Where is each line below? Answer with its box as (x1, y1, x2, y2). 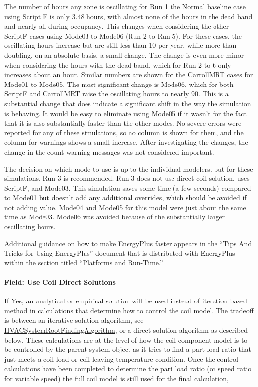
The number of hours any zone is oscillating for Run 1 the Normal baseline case (4, 1, 246, 11)
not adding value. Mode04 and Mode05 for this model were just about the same (4, 202, 246, 212)
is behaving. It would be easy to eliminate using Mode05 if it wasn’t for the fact (4, 108, 247, 118)
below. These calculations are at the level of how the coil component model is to (4, 334, 248, 344)
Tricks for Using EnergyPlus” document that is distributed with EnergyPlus (4, 248, 235, 258)
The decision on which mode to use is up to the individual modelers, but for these (4, 163, 253, 173)
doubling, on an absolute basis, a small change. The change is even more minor (4, 49, 244, 60)
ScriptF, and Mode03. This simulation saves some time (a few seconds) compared (4, 182, 251, 193)
